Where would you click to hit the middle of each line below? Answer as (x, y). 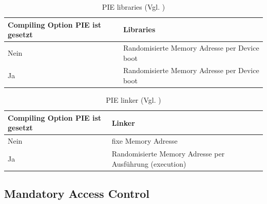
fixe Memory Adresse (145, 141)
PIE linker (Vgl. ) (133, 100)
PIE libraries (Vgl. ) (133, 7)
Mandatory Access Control (77, 194)
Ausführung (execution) (149, 163)
